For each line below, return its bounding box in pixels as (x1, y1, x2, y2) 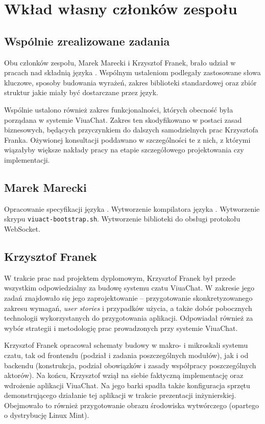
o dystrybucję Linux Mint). (4, 410, 89, 420)
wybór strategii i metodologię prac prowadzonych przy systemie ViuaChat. (4, 322, 238, 333)
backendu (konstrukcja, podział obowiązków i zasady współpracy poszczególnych (4, 360, 256, 370)
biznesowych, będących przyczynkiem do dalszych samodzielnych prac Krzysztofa (4, 124, 258, 135)
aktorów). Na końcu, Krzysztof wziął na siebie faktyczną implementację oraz (4, 370, 244, 381)
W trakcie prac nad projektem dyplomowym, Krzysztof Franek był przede (4, 272, 236, 283)
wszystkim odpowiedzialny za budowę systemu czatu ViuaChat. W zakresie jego (4, 282, 254, 293)
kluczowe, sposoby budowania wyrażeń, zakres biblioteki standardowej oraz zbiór (4, 77, 257, 87)
